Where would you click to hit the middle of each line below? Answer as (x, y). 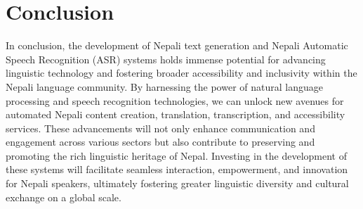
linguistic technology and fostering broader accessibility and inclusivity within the (181, 73)
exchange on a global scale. (64, 197)
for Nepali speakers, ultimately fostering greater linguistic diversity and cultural (177, 183)
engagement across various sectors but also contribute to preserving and (160, 142)
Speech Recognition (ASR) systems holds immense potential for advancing (166, 59)
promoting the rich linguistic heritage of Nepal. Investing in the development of (177, 155)
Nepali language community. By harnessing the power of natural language (164, 86)
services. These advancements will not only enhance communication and (160, 128)
